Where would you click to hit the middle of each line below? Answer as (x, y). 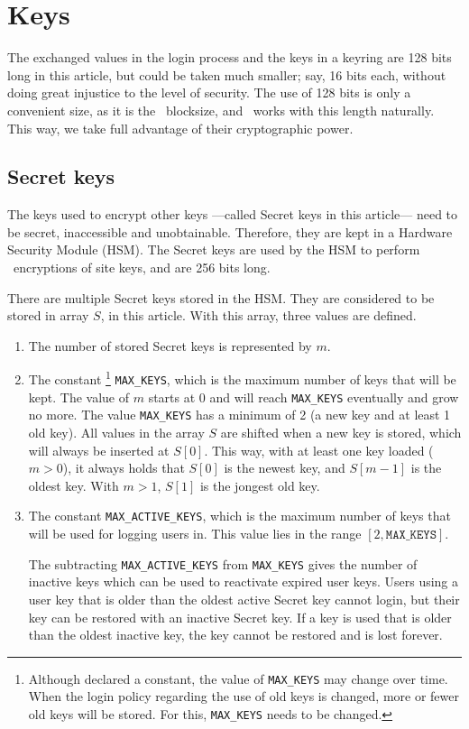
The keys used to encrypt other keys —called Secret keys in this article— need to (233, 214)
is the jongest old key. (260, 485)
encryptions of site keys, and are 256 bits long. (142, 268)
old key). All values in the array (116, 433)
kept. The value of (79, 397)
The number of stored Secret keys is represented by (170, 345)
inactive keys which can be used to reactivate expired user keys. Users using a (244, 581)
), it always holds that (124, 468)
